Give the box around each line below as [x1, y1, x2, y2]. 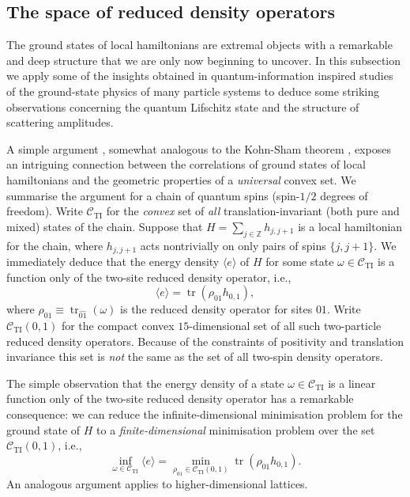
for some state [265, 252, 334, 269]
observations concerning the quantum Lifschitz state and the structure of [6, 98, 359, 115]
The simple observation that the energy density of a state [6, 374, 284, 391]
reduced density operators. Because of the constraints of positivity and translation [6, 332, 404, 349]
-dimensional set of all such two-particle [189, 317, 382, 333]
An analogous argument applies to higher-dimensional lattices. [6, 475, 308, 491]
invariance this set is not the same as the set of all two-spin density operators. [6, 348, 383, 365]
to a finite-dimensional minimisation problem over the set [96, 421, 375, 438]
